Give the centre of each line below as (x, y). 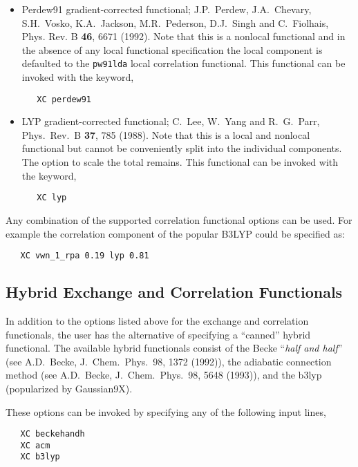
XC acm (35, 445)
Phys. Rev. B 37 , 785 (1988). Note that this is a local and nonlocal (166, 134)
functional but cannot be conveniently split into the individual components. (182, 148)
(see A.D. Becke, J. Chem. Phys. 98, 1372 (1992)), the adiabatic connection (169, 361)
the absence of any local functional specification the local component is (172, 49)
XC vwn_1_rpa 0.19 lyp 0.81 (85, 256)
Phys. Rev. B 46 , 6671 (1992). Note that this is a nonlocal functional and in (183, 36)
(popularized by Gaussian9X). (69, 388)
